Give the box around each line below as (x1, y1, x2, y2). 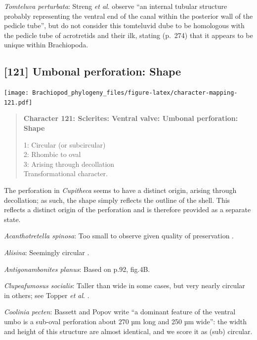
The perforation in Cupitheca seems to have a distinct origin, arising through (4, 185, 237, 195)
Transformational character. (23, 168, 108, 179)
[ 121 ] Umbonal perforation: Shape (4, 64, 181, 79)
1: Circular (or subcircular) (23, 139, 106, 150)
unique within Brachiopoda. (4, 39, 88, 50)
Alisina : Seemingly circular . (4, 247, 89, 258)
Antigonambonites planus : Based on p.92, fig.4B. (4, 264, 150, 274)
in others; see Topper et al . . (4, 290, 89, 300)
